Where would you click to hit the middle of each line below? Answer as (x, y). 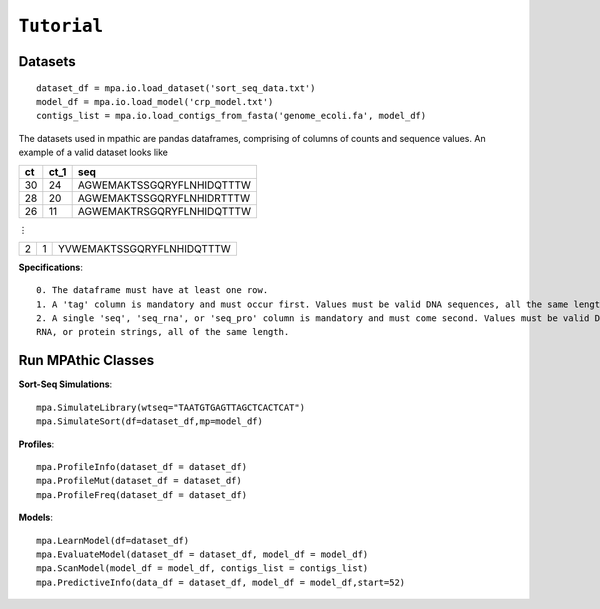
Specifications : (51, 267)
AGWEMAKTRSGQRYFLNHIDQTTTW (164, 211)
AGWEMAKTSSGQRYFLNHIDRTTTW (163, 198)
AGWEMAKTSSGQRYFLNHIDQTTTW (164, 185)
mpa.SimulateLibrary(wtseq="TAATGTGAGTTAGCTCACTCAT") (170, 407)
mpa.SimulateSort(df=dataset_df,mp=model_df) (150, 421)
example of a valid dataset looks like (93, 152)
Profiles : (36, 444)
